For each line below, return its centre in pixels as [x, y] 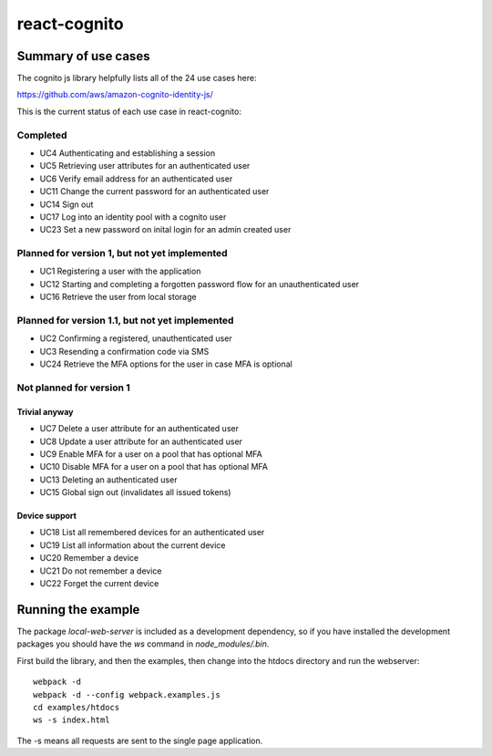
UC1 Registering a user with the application [120, 271]
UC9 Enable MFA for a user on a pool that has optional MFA [151, 454]
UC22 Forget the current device [99, 584]
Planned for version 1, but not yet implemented [122, 254]
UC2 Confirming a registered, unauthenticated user [136, 338]
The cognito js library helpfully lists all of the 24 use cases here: [137, 78]
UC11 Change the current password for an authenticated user [154, 192]
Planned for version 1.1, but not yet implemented [125, 321]
